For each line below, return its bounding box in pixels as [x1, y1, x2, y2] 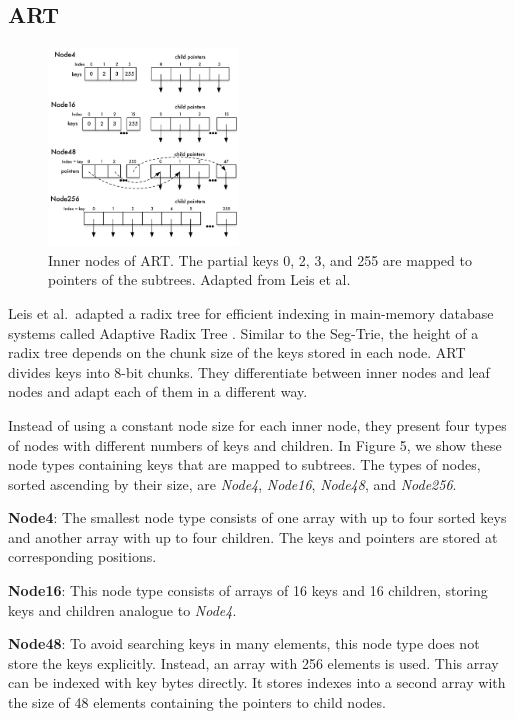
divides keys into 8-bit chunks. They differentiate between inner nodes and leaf [8, 361, 490, 382]
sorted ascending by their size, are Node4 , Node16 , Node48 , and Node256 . [8, 473, 457, 494]
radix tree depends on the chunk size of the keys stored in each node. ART [8, 342, 466, 363]
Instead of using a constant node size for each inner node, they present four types [8, 414, 507, 435]
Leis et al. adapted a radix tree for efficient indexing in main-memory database [8, 302, 494, 323]
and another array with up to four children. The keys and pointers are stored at [8, 526, 498, 547]
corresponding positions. [8, 546, 157, 567]
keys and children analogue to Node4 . [8, 599, 237, 620]
